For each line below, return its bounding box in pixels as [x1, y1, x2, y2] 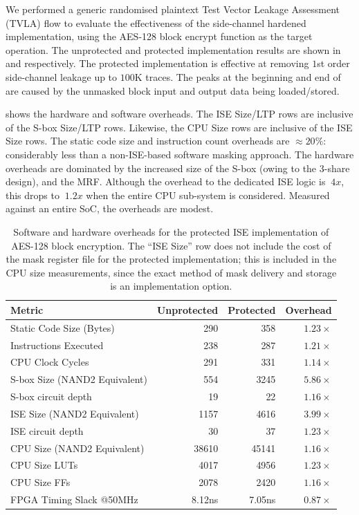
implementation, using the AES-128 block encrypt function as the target [6, 29, 313, 44]
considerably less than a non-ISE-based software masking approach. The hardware [6, 147, 354, 161]
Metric [10, 302, 44, 317]
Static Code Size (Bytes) [10, 320, 115, 335]
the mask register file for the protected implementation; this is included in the [6, 252, 337, 266]
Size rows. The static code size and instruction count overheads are [6, 133, 290, 148]
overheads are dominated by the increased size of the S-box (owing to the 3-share [6, 160, 350, 175]
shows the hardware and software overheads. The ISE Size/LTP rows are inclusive [6, 106, 353, 121]
